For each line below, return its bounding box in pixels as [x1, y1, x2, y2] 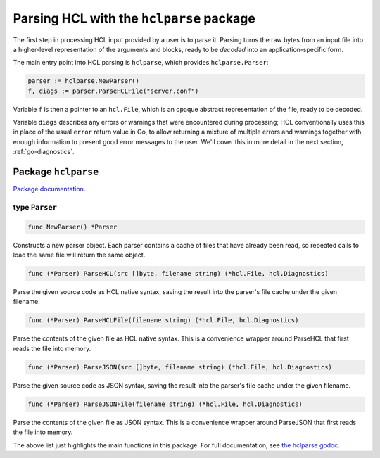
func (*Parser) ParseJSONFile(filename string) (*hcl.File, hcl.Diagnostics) [27, 400, 303, 408]
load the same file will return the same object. [13, 250, 146, 260]
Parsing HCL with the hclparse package [13, 11, 256, 26]
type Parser [13, 202, 58, 212]
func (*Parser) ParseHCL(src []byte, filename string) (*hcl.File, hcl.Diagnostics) [27, 269, 329, 278]
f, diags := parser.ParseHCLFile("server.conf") [27, 87, 199, 95]
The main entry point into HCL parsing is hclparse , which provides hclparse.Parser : [13, 58, 269, 67]
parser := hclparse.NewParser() [27, 77, 140, 85]
